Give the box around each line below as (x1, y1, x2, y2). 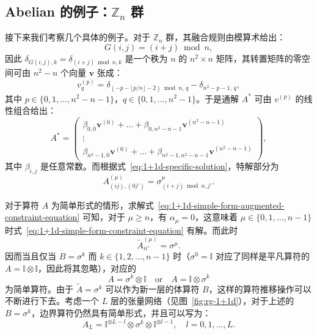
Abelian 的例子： (5, 2, 112, 21)
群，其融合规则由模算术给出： (166, 31, 286, 43)
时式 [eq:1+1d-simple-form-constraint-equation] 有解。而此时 (5, 223, 238, 236)
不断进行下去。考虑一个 (5, 294, 99, 307)
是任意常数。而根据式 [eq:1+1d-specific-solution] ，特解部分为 (40, 160, 279, 173)
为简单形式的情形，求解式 (51, 198, 154, 211)
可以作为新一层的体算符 (105, 282, 200, 295)
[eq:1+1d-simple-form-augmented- (158, 198, 285, 211)
